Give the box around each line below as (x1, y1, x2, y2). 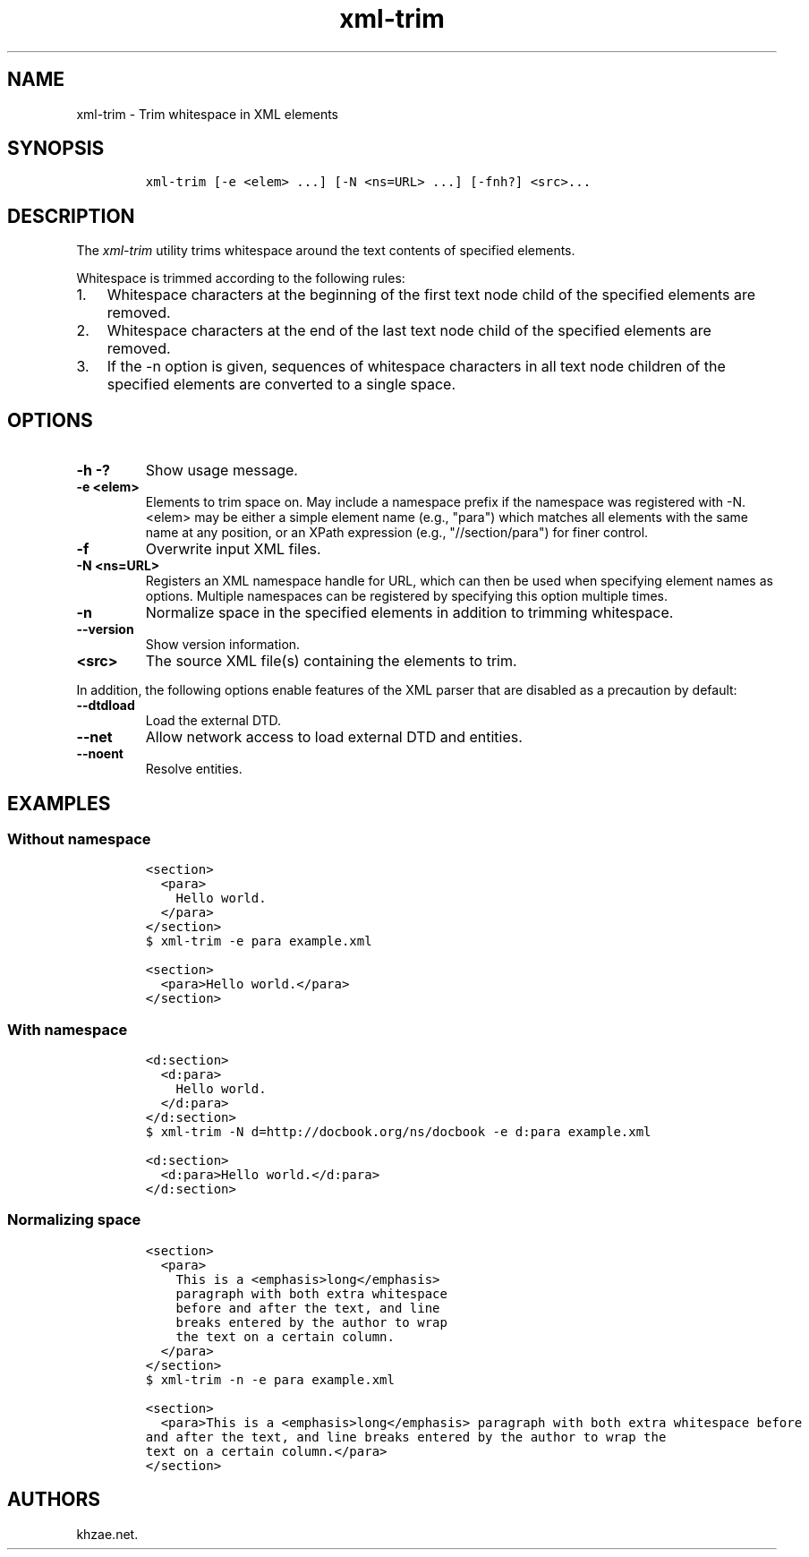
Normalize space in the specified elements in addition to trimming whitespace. (145, 603, 674, 622)
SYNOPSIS (7, 137, 105, 160)
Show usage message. (145, 461, 298, 480)
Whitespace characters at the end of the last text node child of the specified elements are (106, 321, 711, 340)
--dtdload (76, 697, 135, 714)
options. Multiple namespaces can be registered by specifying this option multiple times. (145, 588, 668, 604)
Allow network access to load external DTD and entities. (145, 728, 523, 747)
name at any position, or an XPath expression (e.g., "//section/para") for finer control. (145, 525, 649, 541)
